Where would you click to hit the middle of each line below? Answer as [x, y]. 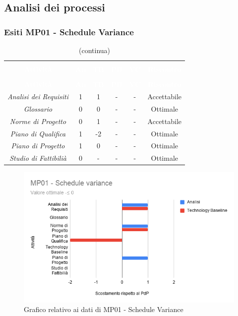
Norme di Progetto [38, 121]
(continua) [95, 50]
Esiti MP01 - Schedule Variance [69, 32]
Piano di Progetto [38, 146]
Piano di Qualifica [38, 133]
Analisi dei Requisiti [38, 96]
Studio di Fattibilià [38, 158]
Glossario [38, 108]
